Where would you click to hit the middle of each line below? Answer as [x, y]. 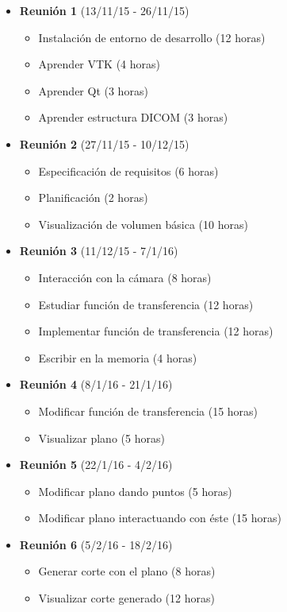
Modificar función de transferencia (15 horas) [148, 411]
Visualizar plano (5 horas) [101, 438]
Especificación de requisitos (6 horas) [128, 170]
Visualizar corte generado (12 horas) [126, 598]
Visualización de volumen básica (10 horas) [143, 224]
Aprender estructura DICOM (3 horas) [133, 117]
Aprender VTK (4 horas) [99, 64]
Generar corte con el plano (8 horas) [127, 571]
